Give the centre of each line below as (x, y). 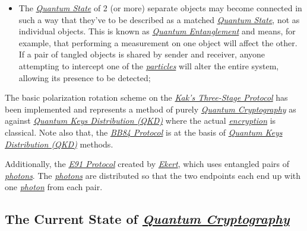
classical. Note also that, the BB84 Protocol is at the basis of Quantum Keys (144, 132)
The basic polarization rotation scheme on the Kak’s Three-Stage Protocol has (146, 97)
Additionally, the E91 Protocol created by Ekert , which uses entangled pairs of (147, 164)
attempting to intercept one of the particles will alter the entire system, (149, 65)
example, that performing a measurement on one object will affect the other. (158, 42)
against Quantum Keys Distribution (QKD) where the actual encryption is (140, 121)
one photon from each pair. (54, 187)
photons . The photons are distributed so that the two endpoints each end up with (153, 175)
